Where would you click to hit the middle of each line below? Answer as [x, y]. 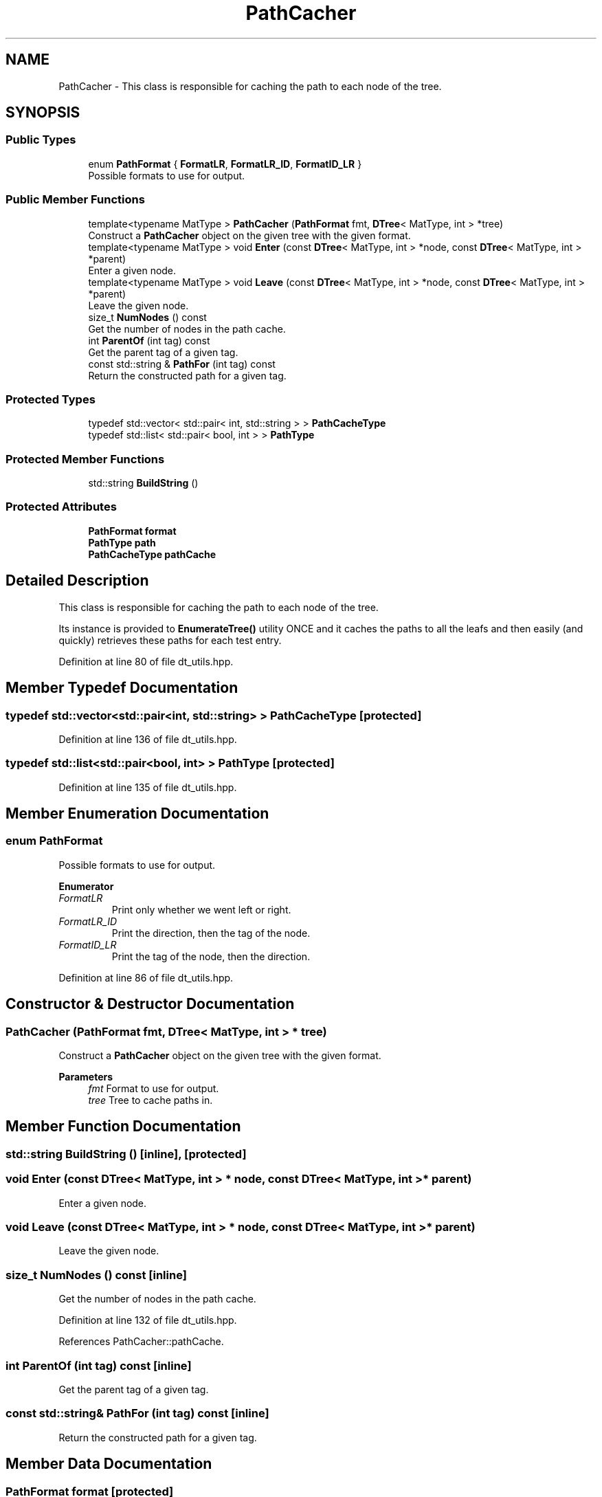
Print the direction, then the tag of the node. [211, 933]
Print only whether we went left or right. [201, 909]
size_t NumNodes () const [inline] [96, 1275]
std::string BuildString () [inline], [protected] [126, 1154]
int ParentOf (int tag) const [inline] [99, 1365]
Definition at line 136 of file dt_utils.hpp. [148, 739]
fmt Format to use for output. [154, 1089]
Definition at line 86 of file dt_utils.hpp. [146, 977]
